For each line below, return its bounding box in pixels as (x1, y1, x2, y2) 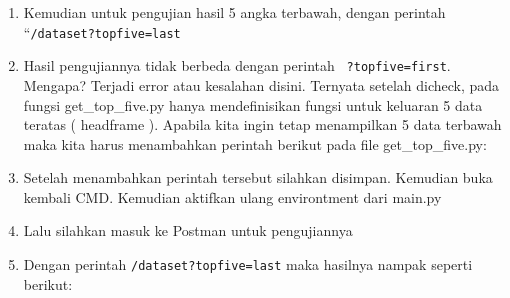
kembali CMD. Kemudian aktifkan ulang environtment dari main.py (23, 186, 442, 207)
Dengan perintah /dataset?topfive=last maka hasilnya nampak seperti (23, 254, 473, 275)
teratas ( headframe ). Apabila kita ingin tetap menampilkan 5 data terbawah (23, 114, 502, 135)
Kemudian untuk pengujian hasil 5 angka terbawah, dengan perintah (23, 2, 446, 22)
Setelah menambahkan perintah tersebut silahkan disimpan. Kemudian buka (23, 167, 493, 188)
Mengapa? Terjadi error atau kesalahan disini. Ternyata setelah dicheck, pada (23, 74, 500, 95)
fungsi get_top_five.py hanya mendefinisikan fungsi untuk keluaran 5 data (23, 94, 483, 115)
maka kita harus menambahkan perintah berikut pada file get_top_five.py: (23, 133, 487, 154)
